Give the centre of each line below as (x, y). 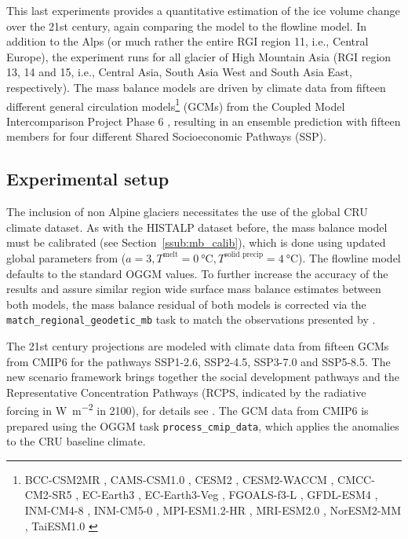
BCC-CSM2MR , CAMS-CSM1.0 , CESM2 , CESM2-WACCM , (179, 479)
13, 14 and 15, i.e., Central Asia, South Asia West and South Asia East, (179, 72)
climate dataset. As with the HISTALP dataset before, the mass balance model (197, 227)
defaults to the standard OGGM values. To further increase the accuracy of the (197, 273)
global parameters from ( (66, 257)
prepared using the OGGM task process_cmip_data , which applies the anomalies (203, 425)
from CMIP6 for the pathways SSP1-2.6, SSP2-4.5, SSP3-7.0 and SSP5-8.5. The (199, 361)
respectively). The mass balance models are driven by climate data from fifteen (196, 87)
